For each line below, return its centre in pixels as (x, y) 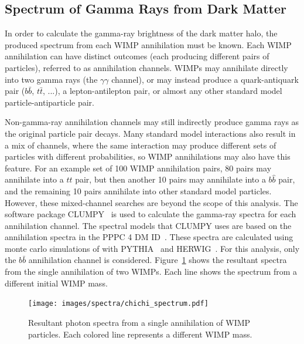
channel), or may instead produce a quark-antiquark (205, 79)
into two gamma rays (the (51, 79)
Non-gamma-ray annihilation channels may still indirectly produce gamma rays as (152, 122)
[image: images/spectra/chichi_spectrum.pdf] (118, 304)
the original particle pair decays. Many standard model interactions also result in (150, 133)
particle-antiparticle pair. (49, 102)
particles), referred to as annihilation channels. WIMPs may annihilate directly (146, 67)
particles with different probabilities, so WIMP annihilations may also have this (148, 156)
